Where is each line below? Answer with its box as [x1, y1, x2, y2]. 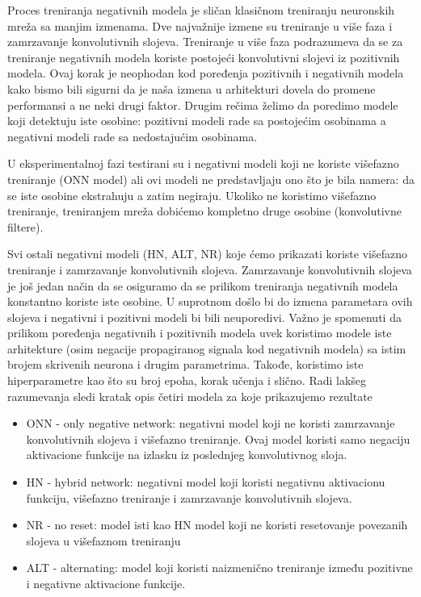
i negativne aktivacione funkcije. [26, 575, 186, 591]
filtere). [7, 218, 44, 235]
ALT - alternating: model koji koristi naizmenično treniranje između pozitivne [26, 559, 413, 576]
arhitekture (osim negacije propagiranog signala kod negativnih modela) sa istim [7, 340, 406, 357]
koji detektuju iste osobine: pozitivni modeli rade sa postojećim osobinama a [7, 112, 386, 129]
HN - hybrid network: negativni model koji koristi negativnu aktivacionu [26, 474, 385, 491]
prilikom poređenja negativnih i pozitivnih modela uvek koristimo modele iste [7, 324, 392, 341]
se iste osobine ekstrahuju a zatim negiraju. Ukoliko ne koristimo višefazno [7, 186, 377, 203]
